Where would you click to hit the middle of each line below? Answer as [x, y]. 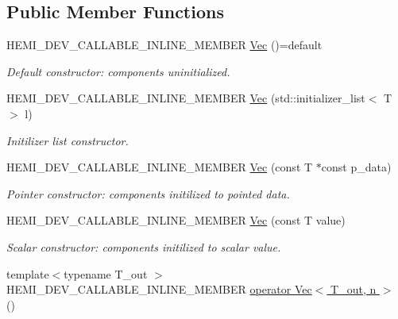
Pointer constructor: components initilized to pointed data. [148, 193]
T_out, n [354, 289]
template [28, 273]
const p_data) [356, 167]
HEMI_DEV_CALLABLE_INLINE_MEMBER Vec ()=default [164, 45]
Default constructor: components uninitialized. [118, 71]
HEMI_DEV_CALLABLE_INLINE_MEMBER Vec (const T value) [176, 220]
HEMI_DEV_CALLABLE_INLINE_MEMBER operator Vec [159, 289]
